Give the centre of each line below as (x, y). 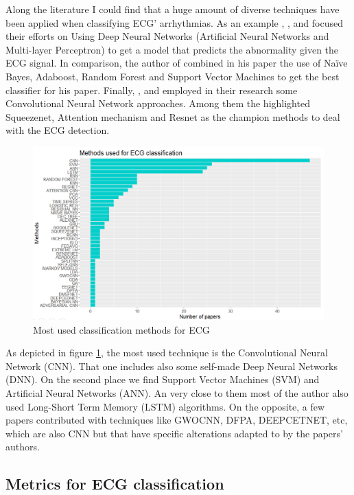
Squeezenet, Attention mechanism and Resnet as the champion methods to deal (173, 116)
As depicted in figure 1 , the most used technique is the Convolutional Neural (167, 353)
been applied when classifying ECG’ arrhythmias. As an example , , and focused (174, 22)
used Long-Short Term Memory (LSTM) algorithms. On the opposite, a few (165, 406)
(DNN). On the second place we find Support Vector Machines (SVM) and (163, 379)
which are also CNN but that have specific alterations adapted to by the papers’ (174, 433)
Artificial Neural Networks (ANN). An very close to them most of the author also (177, 393)
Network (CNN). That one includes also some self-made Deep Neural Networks (172, 366)
